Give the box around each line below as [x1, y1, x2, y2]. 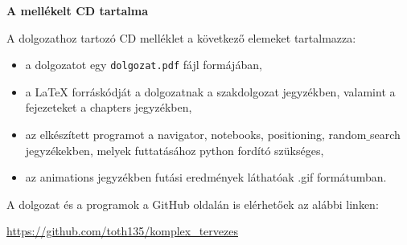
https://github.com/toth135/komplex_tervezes [6, 223, 238, 239]
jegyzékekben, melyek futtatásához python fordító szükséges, [25, 141, 324, 158]
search [370, 126, 401, 143]
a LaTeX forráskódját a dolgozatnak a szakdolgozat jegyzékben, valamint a [25, 83, 396, 100]
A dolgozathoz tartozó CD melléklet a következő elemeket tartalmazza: [6, 29, 356, 46]
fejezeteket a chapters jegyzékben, [25, 99, 192, 116]
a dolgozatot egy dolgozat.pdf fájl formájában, [25, 56, 262, 73]
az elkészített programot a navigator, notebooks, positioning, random [25, 126, 367, 143]
